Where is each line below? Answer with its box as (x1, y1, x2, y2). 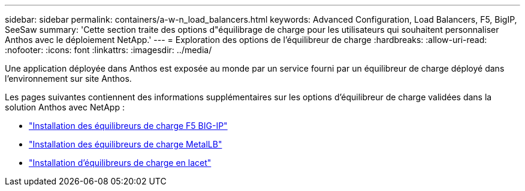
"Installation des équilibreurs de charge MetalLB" (29, 139, 222, 149)
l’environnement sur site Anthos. (5, 73, 132, 84)
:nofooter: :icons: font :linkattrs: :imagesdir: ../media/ (5, 45, 212, 55)
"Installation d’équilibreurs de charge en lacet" (29, 158, 212, 168)
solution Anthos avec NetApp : (5, 102, 125, 112)
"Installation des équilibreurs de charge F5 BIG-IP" (29, 121, 228, 131)
